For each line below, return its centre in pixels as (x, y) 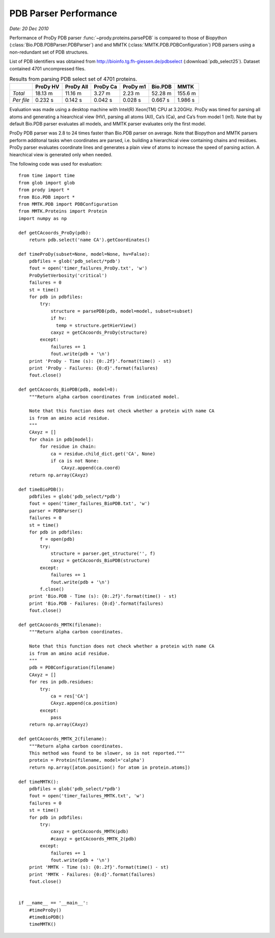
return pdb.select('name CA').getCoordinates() (89, 240)
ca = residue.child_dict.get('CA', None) (103, 454)
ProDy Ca (105, 87)
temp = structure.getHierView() (97, 325)
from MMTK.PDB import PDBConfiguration (68, 204)
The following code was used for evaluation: (56, 164)
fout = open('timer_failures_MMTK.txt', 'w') (87, 796)
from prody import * (44, 190)
